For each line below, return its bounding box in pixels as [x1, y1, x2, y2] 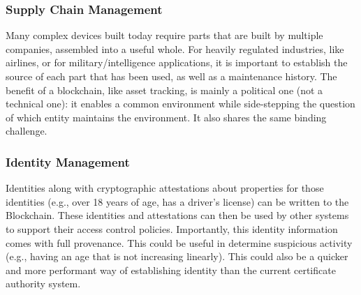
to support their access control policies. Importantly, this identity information [6, 221, 338, 236]
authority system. [6, 276, 81, 291]
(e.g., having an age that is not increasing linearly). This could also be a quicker [6, 249, 348, 264]
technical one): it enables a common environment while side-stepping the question [6, 96, 355, 111]
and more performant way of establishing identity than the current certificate [6, 262, 336, 277]
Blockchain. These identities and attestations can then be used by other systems [6, 208, 349, 222]
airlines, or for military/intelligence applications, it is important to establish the [6, 55, 348, 70]
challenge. [6, 123, 47, 138]
